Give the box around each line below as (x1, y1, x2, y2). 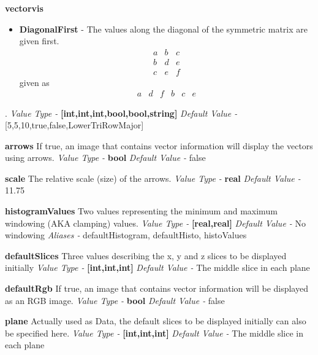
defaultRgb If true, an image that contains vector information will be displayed (5, 282, 308, 295)
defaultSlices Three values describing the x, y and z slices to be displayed (5, 249, 287, 262)
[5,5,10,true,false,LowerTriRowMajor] (5, 119, 144, 131)
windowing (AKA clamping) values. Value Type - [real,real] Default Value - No (5, 216, 306, 229)
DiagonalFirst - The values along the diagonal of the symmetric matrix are (19, 22, 308, 35)
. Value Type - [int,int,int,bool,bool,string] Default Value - (5, 106, 238, 119)
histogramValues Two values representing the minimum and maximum (5, 205, 278, 217)
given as (19, 76, 50, 88)
